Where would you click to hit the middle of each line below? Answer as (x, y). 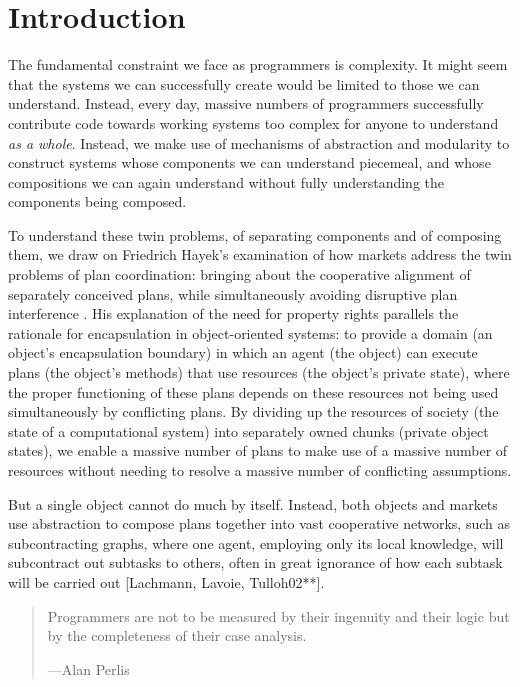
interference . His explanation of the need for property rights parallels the (233, 313)
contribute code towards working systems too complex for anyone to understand (253, 122)
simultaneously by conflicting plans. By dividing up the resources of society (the (253, 411)
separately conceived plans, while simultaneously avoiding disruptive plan (233, 293)
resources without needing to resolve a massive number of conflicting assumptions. (260, 470)
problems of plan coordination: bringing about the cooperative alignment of (239, 274)
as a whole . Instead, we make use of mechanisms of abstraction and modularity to (259, 142)
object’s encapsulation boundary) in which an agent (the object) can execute (243, 352)
